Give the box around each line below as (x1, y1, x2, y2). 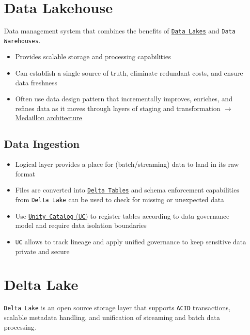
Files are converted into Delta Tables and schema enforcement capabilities (15, 185, 239, 195)
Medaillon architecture (15, 112, 82, 123)
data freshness (15, 77, 58, 87)
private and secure (15, 246, 70, 256)
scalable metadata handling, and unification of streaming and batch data (4, 312, 220, 322)
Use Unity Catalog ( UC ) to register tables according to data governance (15, 210, 230, 221)
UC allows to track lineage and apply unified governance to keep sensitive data (15, 236, 247, 246)
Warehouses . (4, 35, 41, 45)
